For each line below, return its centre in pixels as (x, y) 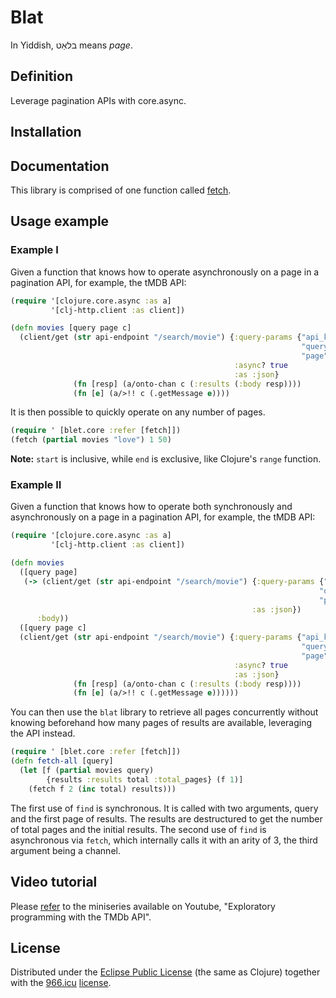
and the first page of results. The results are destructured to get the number (166, 818)
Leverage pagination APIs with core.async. (98, 100)
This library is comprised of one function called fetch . (121, 190)
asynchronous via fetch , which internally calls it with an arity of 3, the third (164, 840)
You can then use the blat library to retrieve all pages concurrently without (164, 712)
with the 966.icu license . (61, 983)
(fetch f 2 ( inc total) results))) (102, 789)
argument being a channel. (65, 850)
